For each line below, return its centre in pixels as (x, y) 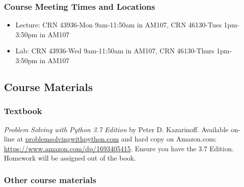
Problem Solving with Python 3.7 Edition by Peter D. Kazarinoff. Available (116, 129)
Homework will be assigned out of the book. (70, 158)
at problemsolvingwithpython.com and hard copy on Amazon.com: (117, 139)
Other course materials (50, 179)
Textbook (23, 111)
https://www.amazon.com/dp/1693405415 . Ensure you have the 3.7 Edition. (119, 148)
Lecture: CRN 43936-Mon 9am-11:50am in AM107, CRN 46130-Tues (119, 25)
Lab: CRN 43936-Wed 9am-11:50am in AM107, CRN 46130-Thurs (115, 51)
